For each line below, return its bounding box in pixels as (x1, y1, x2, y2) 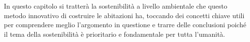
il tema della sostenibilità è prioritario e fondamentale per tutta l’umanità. (4, 29, 225, 39)
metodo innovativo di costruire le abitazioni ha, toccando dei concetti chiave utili (4, 10, 245, 20)
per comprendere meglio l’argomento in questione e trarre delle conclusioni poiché (4, 20, 247, 30)
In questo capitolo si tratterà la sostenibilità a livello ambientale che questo (4, 1, 227, 10)
